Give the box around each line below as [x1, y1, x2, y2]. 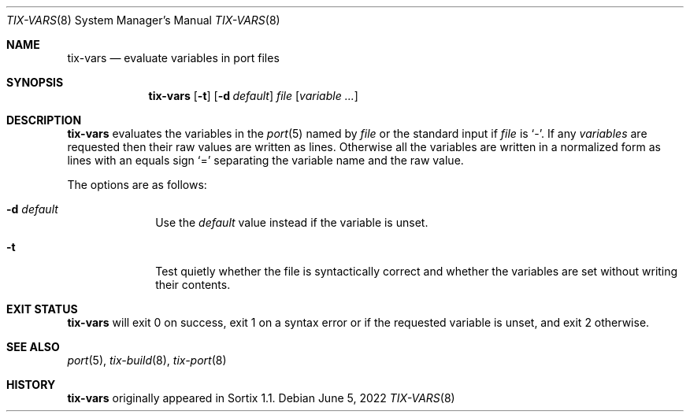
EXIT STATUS [6, 302, 78, 316]
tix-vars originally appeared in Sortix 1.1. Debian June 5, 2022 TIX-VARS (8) [67, 391, 455, 405]
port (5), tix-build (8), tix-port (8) [67, 353, 227, 367]
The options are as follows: [67, 178, 207, 191]
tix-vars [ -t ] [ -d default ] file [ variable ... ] [148, 89, 358, 102]
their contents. [155, 278, 231, 291]
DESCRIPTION [6, 113, 82, 127]
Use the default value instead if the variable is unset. [155, 216, 428, 229]
